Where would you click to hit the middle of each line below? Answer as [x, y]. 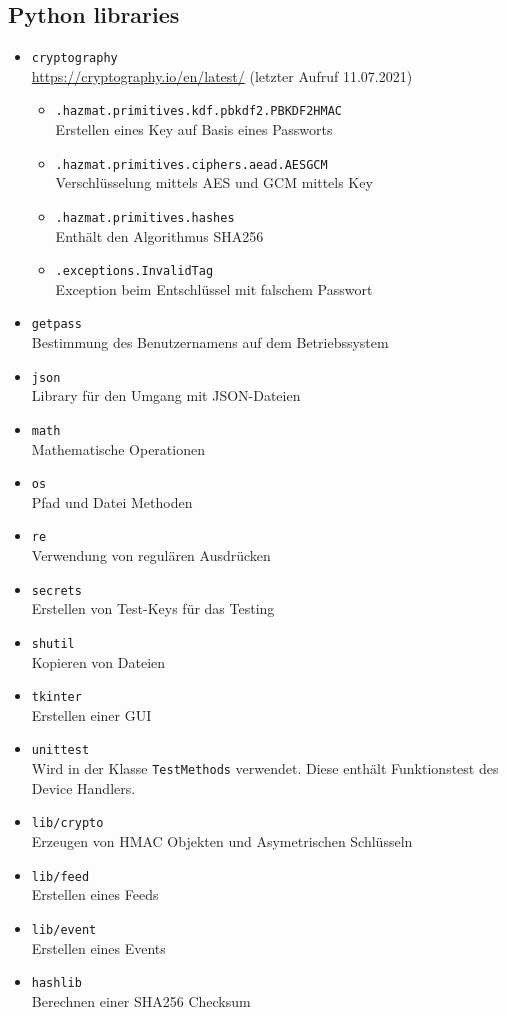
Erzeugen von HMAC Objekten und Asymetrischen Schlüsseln [222, 841]
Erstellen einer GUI [91, 714]
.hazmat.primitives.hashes [145, 217]
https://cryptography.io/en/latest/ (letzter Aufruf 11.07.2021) [222, 75]
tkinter [56, 697]
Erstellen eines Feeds [95, 894]
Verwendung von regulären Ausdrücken [151, 555]
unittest [60, 750]
